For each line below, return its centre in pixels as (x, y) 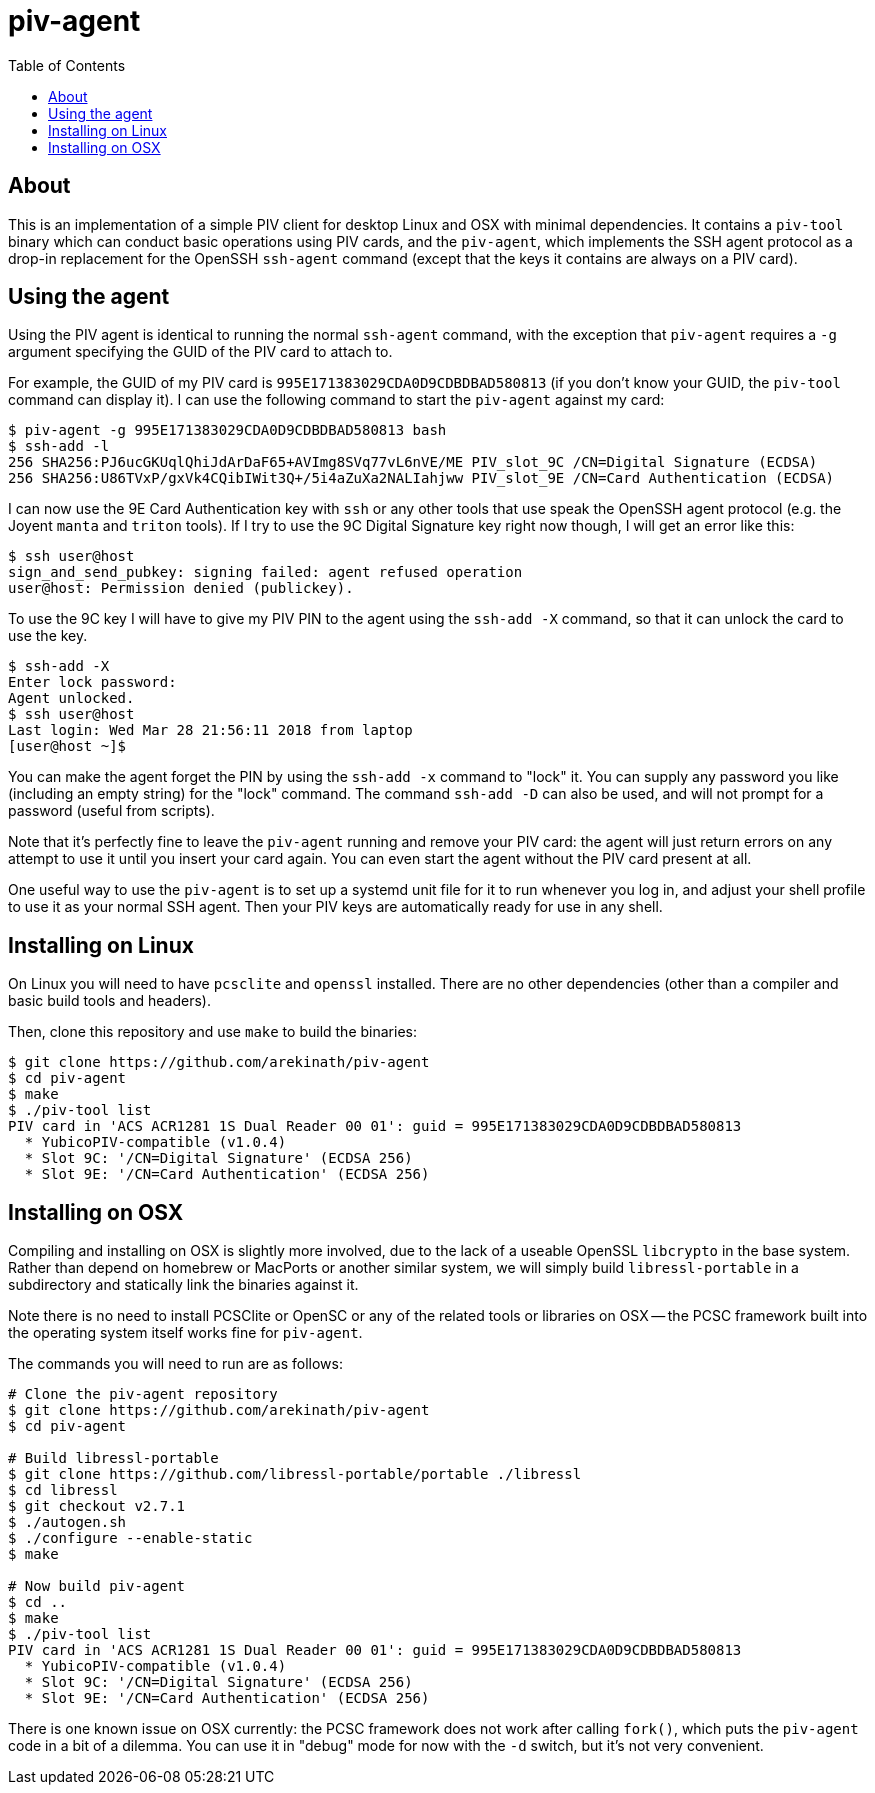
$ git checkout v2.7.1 (97, 1506)
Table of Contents (67, 65)
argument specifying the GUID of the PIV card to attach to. (200, 352)
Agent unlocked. (71, 698)
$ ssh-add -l (59, 446)
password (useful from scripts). (111, 811)
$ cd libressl (63, 1490)
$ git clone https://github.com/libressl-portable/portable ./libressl (295, 1474)
